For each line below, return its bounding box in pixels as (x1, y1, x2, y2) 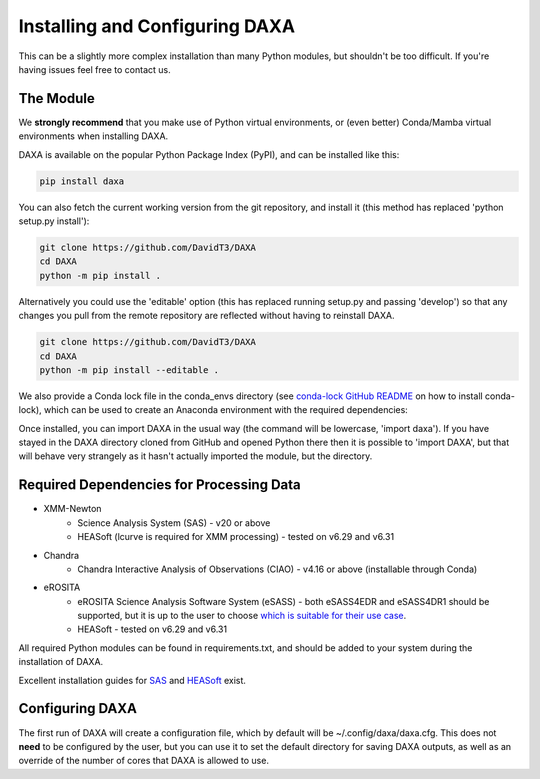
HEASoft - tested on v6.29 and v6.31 (77, 623, 228, 635)
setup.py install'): (18, 215, 90, 227)
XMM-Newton (43, 503, 102, 515)
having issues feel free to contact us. (18, 63, 171, 75)
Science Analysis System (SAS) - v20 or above (77, 516, 271, 529)
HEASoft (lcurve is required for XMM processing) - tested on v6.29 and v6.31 (77, 531, 395, 543)
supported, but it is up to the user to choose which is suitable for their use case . (77, 610, 407, 622)
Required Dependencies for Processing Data (18, 476, 301, 494)
